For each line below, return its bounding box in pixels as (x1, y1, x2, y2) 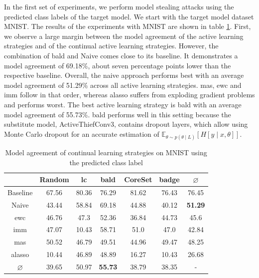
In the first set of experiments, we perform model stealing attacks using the (4, 1, 234, 11)
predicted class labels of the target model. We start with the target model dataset (4, 11, 254, 21)
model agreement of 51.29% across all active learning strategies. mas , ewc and (4, 79, 242, 90)
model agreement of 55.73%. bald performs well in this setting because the (4, 109, 231, 119)
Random (39, 174, 69, 185)
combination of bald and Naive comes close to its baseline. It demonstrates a (4, 50, 238, 60)
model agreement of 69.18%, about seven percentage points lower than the (4, 60, 231, 70)
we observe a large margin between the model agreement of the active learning (4, 30, 244, 41)
